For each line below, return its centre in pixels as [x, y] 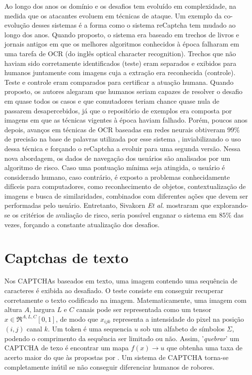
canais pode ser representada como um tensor [144, 309]
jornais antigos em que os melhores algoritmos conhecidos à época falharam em [122, 44]
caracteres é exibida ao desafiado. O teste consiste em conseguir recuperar [114, 290]
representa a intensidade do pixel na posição [178, 319]
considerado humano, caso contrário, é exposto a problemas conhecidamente [117, 177]
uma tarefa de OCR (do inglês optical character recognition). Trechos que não [120, 53]
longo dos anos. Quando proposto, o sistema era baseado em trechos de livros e [122, 34]
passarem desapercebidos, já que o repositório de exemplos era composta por [118, 110]
